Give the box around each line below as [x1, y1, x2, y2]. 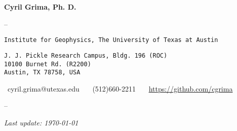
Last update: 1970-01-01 [4, 117, 78, 127]
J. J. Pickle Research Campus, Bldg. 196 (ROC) [4, 52, 168, 59]
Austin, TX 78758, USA [4, 69, 81, 76]
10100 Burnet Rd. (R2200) [4, 60, 91, 68]
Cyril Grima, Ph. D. [4, 2, 76, 12]
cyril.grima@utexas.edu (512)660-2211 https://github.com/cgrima [7, 83, 233, 94]
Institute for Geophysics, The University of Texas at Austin [4, 36, 218, 44]
